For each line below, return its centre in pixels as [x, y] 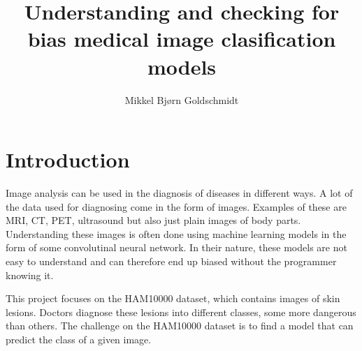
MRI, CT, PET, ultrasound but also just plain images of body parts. [153, 220]
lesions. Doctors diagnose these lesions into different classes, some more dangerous [181, 312]
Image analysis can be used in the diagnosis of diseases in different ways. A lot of [179, 193]
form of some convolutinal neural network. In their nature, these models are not [176, 247]
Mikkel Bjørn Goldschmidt [182, 99]
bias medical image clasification [182, 39]
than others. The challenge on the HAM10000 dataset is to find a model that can [180, 326]
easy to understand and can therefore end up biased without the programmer [171, 261]
